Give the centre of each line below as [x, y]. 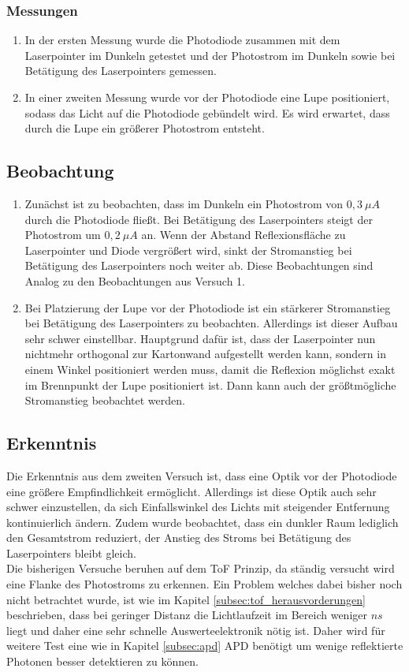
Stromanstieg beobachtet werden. [105, 400]
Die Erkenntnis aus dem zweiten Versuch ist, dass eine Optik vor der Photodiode [202, 475]
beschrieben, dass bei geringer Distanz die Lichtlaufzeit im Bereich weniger [187, 615]
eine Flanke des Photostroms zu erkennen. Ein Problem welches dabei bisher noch [204, 584]
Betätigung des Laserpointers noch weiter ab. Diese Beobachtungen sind [199, 265]
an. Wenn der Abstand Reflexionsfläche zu [244, 235]
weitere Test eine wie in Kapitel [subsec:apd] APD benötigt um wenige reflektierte [205, 646]
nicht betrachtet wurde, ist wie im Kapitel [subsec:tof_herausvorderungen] [186, 599]
